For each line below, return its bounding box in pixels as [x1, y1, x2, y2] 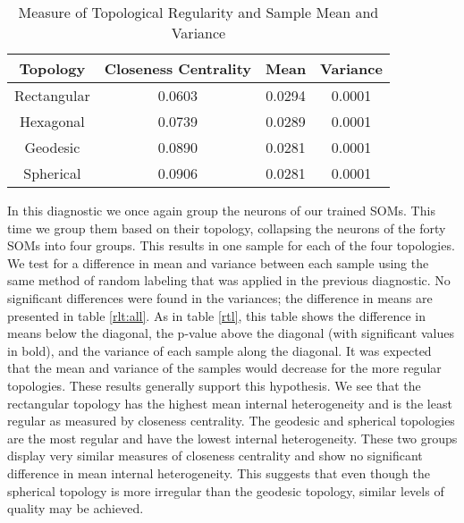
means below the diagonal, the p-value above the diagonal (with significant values [7, 324, 454, 342]
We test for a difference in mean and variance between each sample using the [7, 253, 429, 272]
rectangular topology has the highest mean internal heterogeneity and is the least [7, 393, 452, 412]
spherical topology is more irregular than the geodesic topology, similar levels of [7, 481, 444, 500]
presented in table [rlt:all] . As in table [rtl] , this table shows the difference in [7, 306, 426, 325]
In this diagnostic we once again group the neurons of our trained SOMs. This [7, 201, 435, 219]
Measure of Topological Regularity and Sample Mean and [18, 2, 379, 22]
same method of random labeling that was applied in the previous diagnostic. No [7, 271, 451, 290]
